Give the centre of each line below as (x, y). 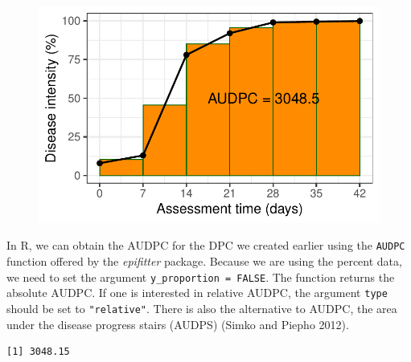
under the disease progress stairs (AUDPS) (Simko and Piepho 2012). (178, 324)
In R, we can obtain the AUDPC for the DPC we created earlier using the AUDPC (206, 245)
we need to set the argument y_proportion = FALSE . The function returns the (201, 277)
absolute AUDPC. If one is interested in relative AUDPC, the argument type (197, 293)
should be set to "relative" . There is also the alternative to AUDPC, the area (202, 308)
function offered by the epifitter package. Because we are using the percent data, (204, 261)
